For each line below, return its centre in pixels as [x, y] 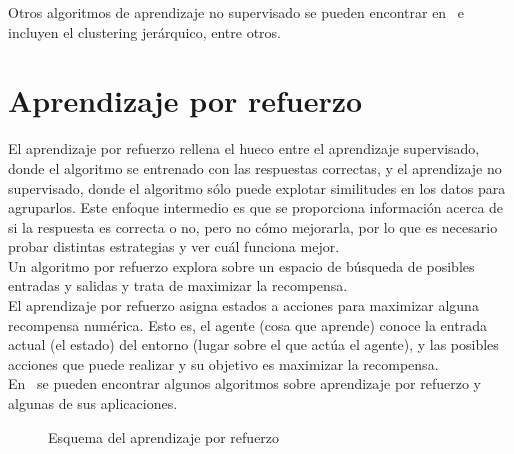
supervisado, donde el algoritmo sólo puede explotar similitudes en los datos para [257, 187]
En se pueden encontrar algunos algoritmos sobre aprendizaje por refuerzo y [244, 383]
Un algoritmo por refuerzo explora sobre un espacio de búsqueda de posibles [241, 265]
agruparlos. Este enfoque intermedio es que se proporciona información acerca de [256, 207]
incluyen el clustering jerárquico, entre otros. [144, 31]
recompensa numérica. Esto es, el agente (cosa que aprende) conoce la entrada [247, 324]
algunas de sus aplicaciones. [93, 403]
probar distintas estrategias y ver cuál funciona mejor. [174, 246]
